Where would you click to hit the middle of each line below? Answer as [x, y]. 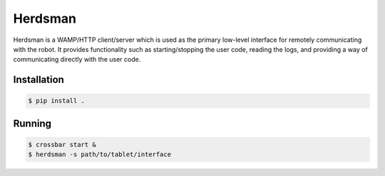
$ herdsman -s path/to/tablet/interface [99, 155]
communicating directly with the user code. [77, 60]
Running [32, 123]
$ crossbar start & [62, 144]
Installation [38, 80]
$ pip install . [57, 101]
